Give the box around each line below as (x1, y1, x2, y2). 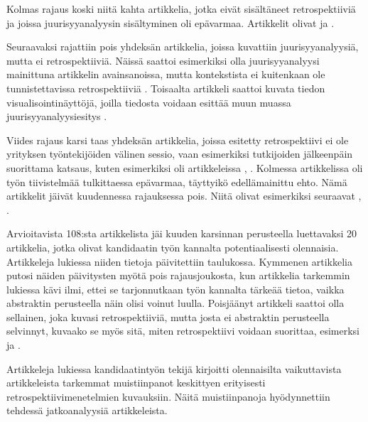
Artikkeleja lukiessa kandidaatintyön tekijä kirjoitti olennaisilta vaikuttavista (6, 361, 342, 376)
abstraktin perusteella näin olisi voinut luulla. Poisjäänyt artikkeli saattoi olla (6, 296, 345, 310)
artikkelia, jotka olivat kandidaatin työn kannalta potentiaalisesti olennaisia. (6, 239, 339, 254)
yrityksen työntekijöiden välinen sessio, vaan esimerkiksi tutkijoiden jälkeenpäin (6, 146, 353, 161)
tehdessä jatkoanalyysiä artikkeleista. (6, 403, 168, 418)
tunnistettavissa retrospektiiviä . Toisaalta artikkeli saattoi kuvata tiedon (6, 80, 325, 95)
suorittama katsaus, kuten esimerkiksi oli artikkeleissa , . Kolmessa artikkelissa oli (6, 160, 363, 175)
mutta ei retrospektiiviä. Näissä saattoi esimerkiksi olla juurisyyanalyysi (6, 53, 320, 67)
